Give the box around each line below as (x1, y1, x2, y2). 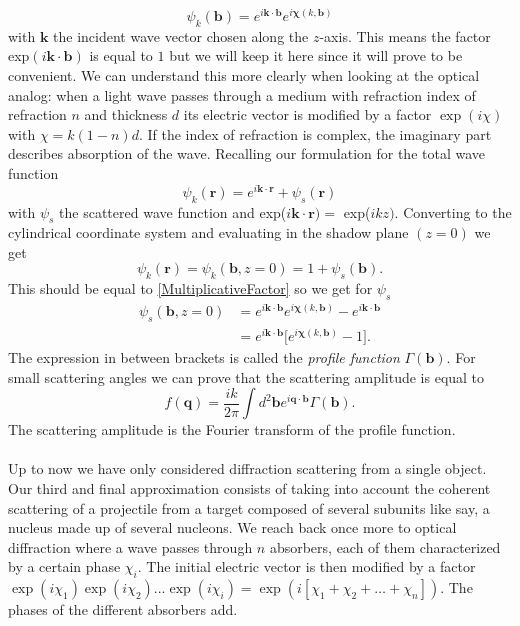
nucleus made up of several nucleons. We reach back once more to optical (8, 517, 457, 538)
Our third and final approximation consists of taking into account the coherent (8, 478, 491, 499)
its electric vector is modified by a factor (183, 104, 432, 125)
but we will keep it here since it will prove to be (169, 45, 463, 66)
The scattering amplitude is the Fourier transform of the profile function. (8, 419, 456, 440)
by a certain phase (8, 556, 121, 577)
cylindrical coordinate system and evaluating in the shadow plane (8, 222, 409, 243)
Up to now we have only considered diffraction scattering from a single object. (8, 458, 487, 479)
